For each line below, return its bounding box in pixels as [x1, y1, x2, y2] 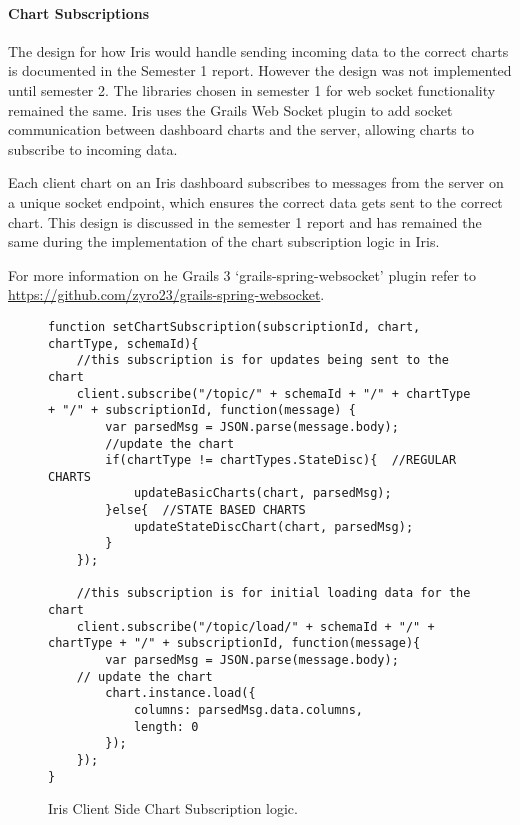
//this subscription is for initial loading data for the [76, 586, 471, 601]
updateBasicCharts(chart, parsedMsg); [133, 486, 392, 501]
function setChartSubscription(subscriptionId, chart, [48, 319, 421, 334]
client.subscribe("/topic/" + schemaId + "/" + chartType [76, 386, 471, 401]
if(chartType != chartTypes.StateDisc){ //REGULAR [105, 453, 457, 468]
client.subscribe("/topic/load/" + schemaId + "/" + [76, 619, 435, 634]
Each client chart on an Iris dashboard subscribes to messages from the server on [8, 172, 504, 193]
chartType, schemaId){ [48, 336, 199, 351]
